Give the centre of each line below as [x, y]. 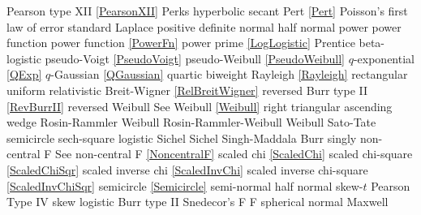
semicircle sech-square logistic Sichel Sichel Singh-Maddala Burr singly [182, 138]
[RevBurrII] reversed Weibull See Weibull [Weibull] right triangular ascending [200, 106]
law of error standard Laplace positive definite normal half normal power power [204, 26]
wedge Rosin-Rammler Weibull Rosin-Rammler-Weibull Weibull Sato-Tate [191, 122]
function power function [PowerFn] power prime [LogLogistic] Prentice [181, 43]
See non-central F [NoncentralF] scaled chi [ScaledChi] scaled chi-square [234, 154]
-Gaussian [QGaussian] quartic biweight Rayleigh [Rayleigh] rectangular [229, 74]
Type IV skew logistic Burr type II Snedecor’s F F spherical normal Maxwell [198, 202]
